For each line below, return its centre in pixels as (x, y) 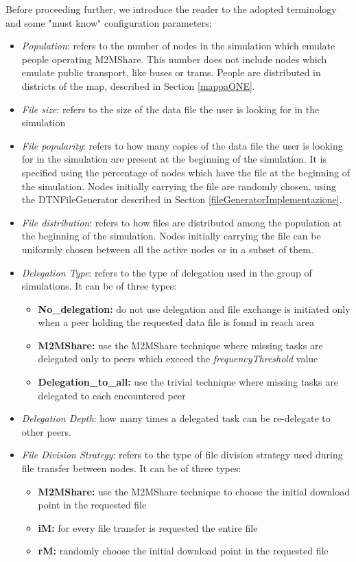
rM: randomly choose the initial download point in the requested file (183, 551)
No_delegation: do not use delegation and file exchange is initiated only (194, 308)
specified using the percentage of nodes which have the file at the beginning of (186, 172)
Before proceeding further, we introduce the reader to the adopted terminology (171, 9)
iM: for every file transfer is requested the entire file (148, 527)
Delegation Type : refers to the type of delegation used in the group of (167, 272)
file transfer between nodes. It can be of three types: (131, 468)
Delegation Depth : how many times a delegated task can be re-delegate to (176, 418)
